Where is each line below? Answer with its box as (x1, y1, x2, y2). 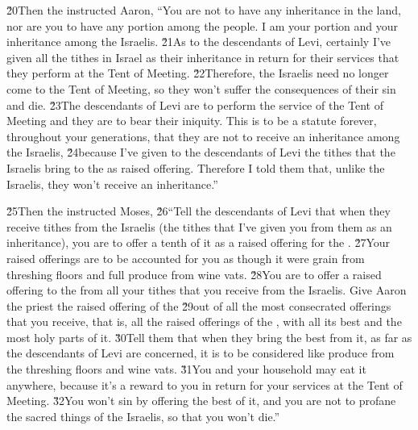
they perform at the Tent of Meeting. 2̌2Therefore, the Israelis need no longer (6, 65, 389, 81)
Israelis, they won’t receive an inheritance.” (6, 175, 218, 192)
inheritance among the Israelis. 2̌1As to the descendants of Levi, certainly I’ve (6, 33, 391, 50)
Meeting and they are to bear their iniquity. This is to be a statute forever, (6, 112, 377, 129)
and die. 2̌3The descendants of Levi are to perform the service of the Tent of (6, 96, 383, 113)
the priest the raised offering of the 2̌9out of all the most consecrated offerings (6, 297, 391, 314)
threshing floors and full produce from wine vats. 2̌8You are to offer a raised (6, 265, 382, 282)
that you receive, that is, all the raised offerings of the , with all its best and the (6, 313, 402, 330)
